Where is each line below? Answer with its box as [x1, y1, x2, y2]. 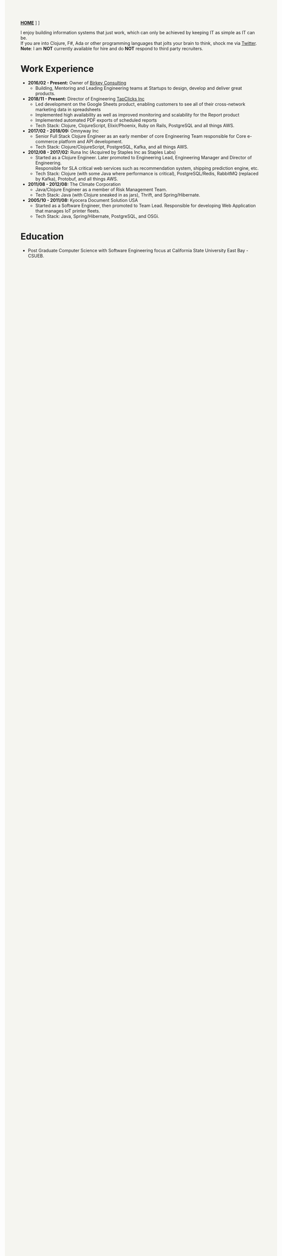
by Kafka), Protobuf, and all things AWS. [35, 176, 118, 182]
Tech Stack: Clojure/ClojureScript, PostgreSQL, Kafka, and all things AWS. [35, 144, 189, 150]
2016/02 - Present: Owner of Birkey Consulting [28, 79, 126, 85]
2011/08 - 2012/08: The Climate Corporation [28, 181, 121, 187]
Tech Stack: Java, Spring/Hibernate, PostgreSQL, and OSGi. [35, 213, 160, 219]
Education [21, 231, 64, 242]
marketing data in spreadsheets [35, 106, 101, 113]
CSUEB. [28, 253, 45, 259]
